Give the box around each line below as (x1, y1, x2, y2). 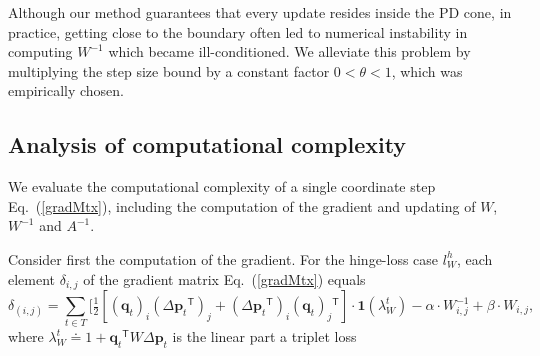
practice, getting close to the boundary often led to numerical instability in (8, 21, 468, 42)
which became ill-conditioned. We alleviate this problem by (108, 41, 471, 62)
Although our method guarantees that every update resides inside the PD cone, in (8, 2, 512, 22)
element (8, 268, 56, 289)
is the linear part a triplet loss (172, 326, 357, 347)
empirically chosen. (8, 80, 125, 101)
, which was (391, 60, 463, 81)
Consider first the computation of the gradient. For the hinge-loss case (8, 248, 439, 269)
